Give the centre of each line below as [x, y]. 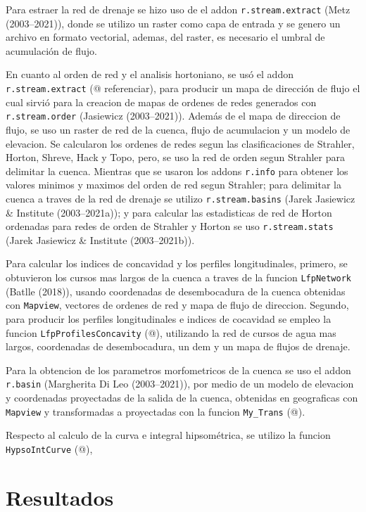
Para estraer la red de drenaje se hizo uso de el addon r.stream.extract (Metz [178, 9]
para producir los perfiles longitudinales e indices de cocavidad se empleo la [169, 318]
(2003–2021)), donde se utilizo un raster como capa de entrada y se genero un [173, 23]
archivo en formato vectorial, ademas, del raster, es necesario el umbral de [165, 37]
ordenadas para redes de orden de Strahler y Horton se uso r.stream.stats [170, 226]
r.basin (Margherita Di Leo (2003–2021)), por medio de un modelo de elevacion [180, 384]
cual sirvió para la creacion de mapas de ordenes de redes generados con [161, 102]
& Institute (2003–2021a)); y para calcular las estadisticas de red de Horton [169, 212]
